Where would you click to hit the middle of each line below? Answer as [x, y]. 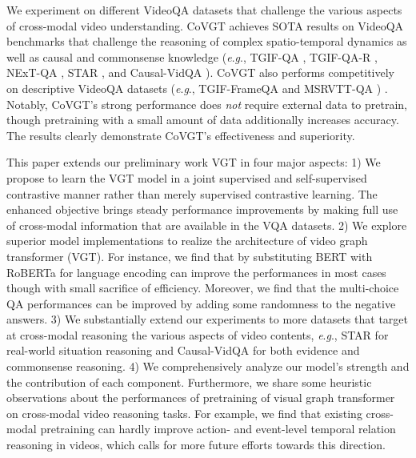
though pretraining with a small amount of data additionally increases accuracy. [203, 120]
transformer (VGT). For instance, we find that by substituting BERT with [190, 256]
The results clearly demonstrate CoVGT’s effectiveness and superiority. [181, 135]
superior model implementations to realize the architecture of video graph [187, 241]
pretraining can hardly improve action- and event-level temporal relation [218, 429]
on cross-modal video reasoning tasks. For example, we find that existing [184, 413]
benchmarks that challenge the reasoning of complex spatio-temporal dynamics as [207, 41]
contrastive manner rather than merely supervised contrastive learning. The [192, 193]
